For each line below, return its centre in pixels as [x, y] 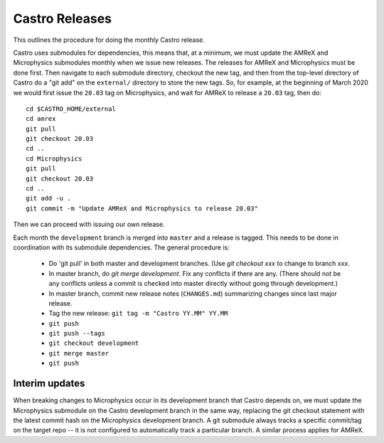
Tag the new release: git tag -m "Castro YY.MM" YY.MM [138, 314]
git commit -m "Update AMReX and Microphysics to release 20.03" [142, 208]
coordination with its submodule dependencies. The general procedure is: [122, 247]
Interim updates [49, 384]
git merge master [79, 353]
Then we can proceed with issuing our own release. [89, 225]
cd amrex [41, 119]
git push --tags [77, 333]
